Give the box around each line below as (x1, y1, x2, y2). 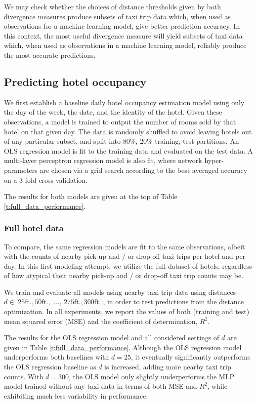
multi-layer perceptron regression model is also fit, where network (4, 155, 202, 165)
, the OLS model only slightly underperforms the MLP (69, 371, 234, 381)
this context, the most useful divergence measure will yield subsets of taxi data (4, 30, 243, 40)
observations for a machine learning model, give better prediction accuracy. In (4, 21, 240, 31)
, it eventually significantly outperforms (130, 352, 251, 362)
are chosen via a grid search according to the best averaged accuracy (40, 164, 248, 175)
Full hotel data (4, 222, 64, 234)
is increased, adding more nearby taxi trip (104, 362, 231, 372)
